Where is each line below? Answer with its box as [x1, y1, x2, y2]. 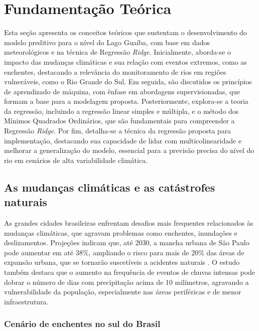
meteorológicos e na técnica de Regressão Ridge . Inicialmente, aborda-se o [4, 47, 231, 57]
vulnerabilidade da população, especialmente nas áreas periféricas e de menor [4, 286, 241, 297]
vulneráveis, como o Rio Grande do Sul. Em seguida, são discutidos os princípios [4, 76, 252, 87]
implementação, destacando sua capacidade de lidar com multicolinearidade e [4, 135, 242, 145]
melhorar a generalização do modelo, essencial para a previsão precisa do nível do [4, 145, 254, 155]
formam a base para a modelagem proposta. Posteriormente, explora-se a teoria [4, 96, 248, 106]
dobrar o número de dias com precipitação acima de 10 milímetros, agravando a [4, 276, 249, 287]
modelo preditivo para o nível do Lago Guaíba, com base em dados [4, 37, 210, 47]
